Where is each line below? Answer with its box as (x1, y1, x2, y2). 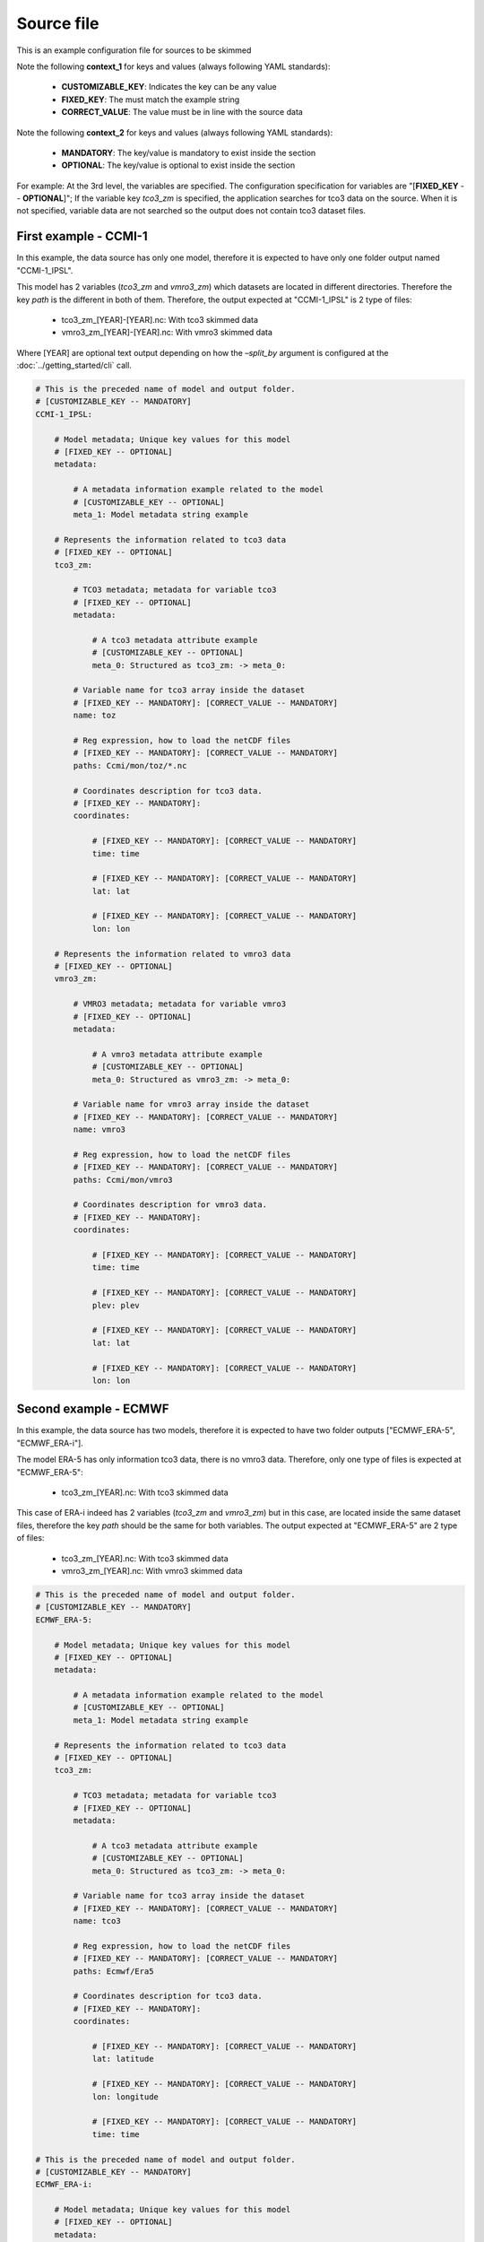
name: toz (73, 710, 117, 721)
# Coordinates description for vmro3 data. (73, 1200, 268, 1210)
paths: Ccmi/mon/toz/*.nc (73, 760, 187, 770)
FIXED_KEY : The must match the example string (61, 94, 240, 105)
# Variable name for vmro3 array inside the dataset (73, 1099, 310, 1109)
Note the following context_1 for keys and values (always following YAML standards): (16, 61, 331, 72)
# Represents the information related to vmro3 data (54, 949, 291, 959)
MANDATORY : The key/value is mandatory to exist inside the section (61, 147, 316, 158)
